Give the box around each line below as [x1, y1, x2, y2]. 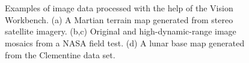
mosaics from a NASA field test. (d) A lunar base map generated [5, 36, 245, 49]
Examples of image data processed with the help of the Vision [5, 2, 233, 14]
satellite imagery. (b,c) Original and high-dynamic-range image [5, 25, 236, 37]
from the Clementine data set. [5, 48, 115, 61]
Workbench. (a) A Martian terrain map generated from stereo [5, 13, 233, 26]
